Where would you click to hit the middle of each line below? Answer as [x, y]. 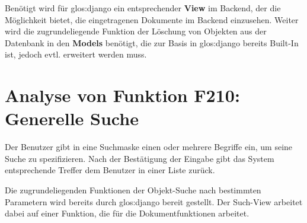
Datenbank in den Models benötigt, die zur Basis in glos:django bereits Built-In [152, 42]
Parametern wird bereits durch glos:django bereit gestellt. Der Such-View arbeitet [154, 201]
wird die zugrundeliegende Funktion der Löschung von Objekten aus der [136, 31]
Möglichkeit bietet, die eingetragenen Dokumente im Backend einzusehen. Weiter [152, 19]
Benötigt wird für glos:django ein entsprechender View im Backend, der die [143, 8]
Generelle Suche [72, 118]
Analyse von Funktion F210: [122, 95]
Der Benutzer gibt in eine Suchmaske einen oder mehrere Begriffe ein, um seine [149, 147]
